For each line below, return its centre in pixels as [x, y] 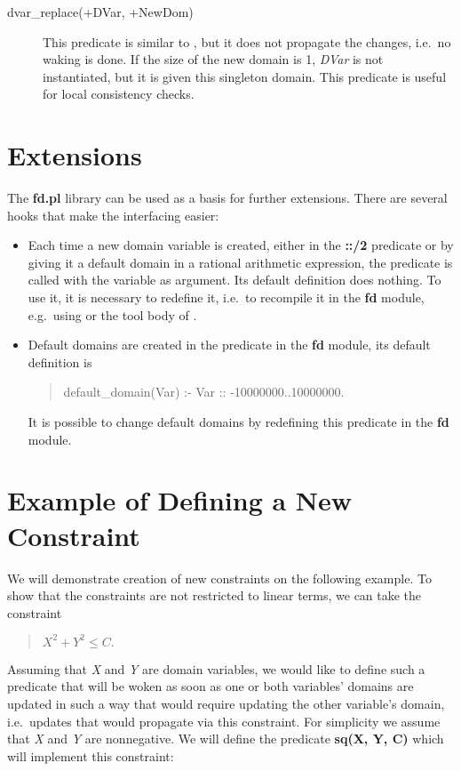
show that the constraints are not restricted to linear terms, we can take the [215, 595]
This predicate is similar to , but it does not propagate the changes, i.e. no [247, 41]
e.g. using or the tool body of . [112, 314]
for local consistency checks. [119, 94]
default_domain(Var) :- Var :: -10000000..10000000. [204, 392]
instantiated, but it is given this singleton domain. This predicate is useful [245, 76]
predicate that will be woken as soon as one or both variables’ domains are [211, 686]
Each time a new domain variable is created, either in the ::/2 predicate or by [241, 245]
